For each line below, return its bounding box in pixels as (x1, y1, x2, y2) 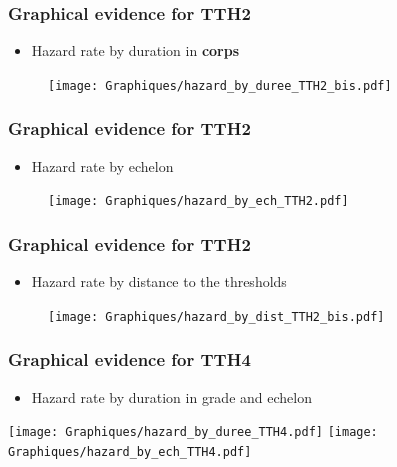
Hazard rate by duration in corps (31, 40, 240, 61)
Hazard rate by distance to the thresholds (31, 271, 287, 292)
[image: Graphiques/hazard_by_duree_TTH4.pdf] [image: (8, 425, 378, 440)
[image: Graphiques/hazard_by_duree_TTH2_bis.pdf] (48, 78, 392, 93)
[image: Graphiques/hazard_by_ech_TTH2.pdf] (48, 194, 349, 209)
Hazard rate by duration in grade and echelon (31, 386, 312, 407)
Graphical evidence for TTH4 (8, 347, 251, 372)
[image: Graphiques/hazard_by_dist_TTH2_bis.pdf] (48, 309, 385, 324)
